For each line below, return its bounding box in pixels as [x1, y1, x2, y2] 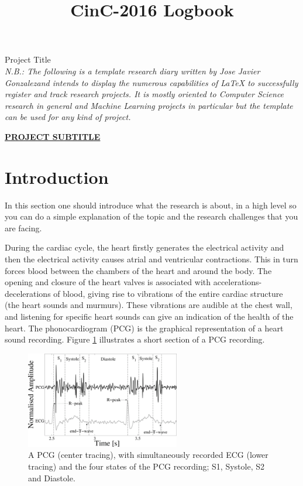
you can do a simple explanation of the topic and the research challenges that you [5, 210, 298, 223]
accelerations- [213, 276, 262, 288]
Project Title [5, 53, 51, 66]
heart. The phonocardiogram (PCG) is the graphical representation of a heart [5, 321, 284, 334]
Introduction [5, 165, 109, 189]
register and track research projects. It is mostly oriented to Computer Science [5, 88, 284, 100]
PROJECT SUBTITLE [5, 130, 101, 142]
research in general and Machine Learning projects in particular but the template [5, 99, 293, 111]
